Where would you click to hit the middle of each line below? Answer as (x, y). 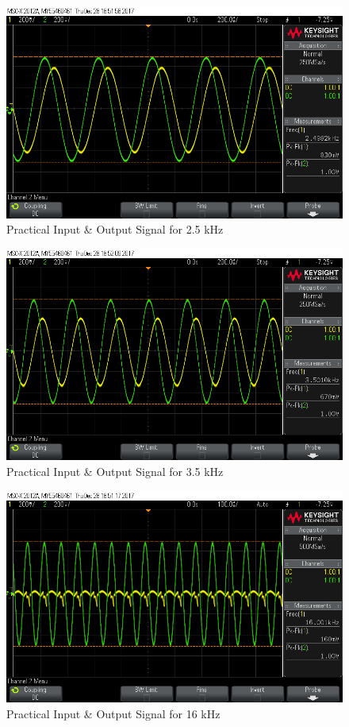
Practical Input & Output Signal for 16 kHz (113, 713)
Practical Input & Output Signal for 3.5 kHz (115, 471)
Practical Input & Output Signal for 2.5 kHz (115, 229)
